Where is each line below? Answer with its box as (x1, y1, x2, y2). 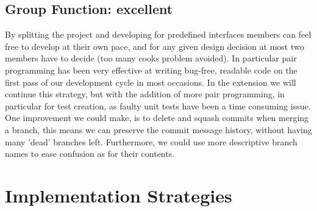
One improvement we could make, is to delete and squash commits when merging (5, 111, 309, 124)
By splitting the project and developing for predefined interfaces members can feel (5, 28, 312, 41)
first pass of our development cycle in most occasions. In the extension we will (5, 75, 296, 88)
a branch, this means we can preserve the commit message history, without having (5, 123, 312, 136)
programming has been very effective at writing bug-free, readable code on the (5, 63, 297, 76)
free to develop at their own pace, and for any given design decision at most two (5, 40, 304, 52)
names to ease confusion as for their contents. (5, 147, 175, 160)
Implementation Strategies (5, 182, 232, 207)
